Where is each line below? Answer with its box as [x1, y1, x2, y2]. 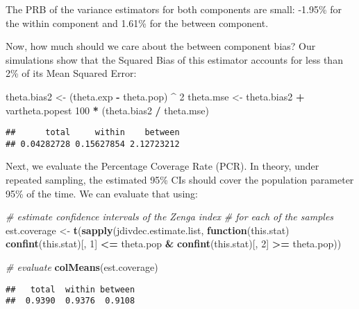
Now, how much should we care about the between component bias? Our [6, 39, 316, 53]
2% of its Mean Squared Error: [6, 66, 137, 80]
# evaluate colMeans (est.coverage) [6, 260, 158, 274]
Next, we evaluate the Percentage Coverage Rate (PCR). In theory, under [6, 159, 319, 173]
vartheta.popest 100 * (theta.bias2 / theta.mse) [6, 103, 209, 117]
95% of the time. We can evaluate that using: [6, 186, 198, 200]
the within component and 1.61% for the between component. [6, 15, 269, 30]
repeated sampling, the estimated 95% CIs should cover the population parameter [6, 173, 354, 187]
